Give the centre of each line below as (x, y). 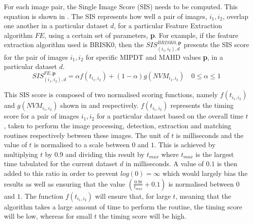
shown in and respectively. (99, 105)
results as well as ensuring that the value (65, 183)
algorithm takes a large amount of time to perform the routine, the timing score (123, 206)
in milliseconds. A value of (165, 164)
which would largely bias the (205, 173)
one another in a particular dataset (56, 26)
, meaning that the (203, 196)
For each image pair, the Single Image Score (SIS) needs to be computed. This (121, 6)
